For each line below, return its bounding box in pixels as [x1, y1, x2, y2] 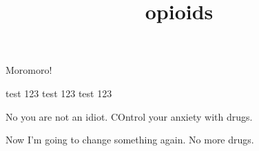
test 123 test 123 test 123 [6, 85, 112, 100]
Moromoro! [6, 63, 52, 77]
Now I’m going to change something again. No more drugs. [6, 132, 254, 147]
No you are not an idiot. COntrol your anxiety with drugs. [6, 109, 253, 123]
